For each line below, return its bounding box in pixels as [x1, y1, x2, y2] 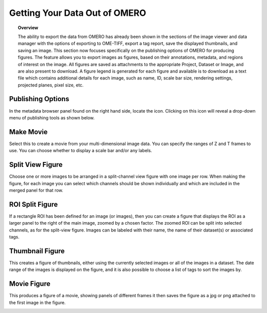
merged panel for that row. [9, 187, 64, 193]
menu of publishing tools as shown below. [9, 115, 95, 120]
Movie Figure [9, 279, 50, 288]
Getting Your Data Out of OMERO [9, 7, 146, 18]
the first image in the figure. [9, 299, 66, 306]
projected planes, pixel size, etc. [18, 82, 84, 88]
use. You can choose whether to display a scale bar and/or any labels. [9, 148, 152, 154]
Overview [18, 25, 39, 31]
